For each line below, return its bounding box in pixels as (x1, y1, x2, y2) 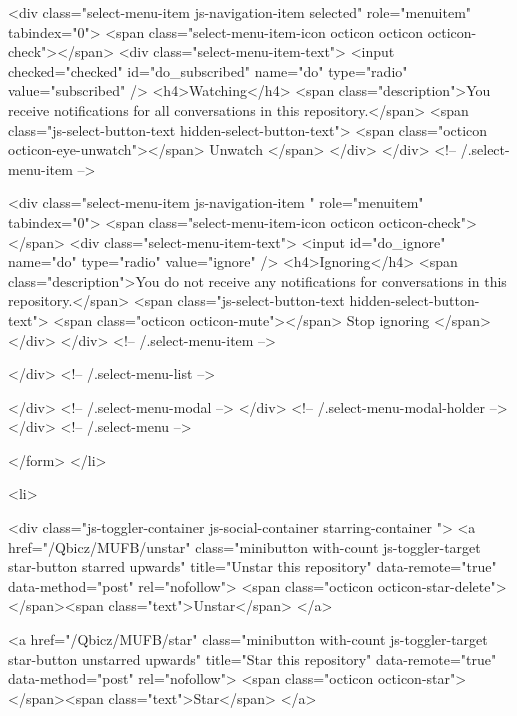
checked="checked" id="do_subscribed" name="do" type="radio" (8, 60, 408, 81)
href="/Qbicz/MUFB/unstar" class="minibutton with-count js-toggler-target (8, 536, 481, 557)
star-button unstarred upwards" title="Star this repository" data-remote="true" (8, 648, 497, 669)
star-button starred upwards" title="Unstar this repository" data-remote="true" (8, 556, 497, 577)
